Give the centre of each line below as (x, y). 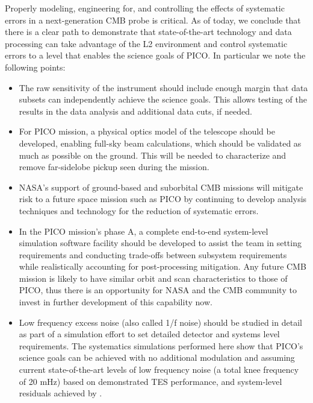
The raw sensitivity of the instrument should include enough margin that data (163, 87)
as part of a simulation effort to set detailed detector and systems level (149, 334)
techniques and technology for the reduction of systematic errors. (139, 210)
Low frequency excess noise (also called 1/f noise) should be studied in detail (160, 322)
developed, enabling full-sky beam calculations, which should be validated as (160, 143)
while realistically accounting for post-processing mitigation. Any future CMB (163, 266)
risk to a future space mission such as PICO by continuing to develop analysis (163, 199)
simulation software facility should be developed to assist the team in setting (160, 243)
